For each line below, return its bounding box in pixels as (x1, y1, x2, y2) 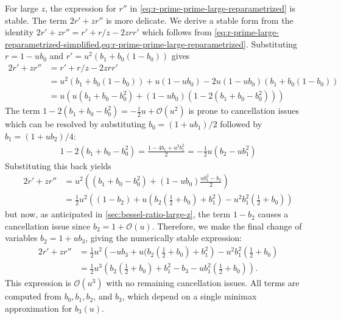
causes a (258, 208, 289, 220)
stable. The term (5, 13, 67, 26)
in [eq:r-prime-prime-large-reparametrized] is (130, 2, 296, 14)
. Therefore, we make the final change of (152, 219, 302, 232)
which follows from (142, 26, 212, 38)
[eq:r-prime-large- (214, 26, 279, 38)
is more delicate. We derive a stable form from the (106, 13, 294, 26)
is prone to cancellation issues (188, 104, 299, 117)
